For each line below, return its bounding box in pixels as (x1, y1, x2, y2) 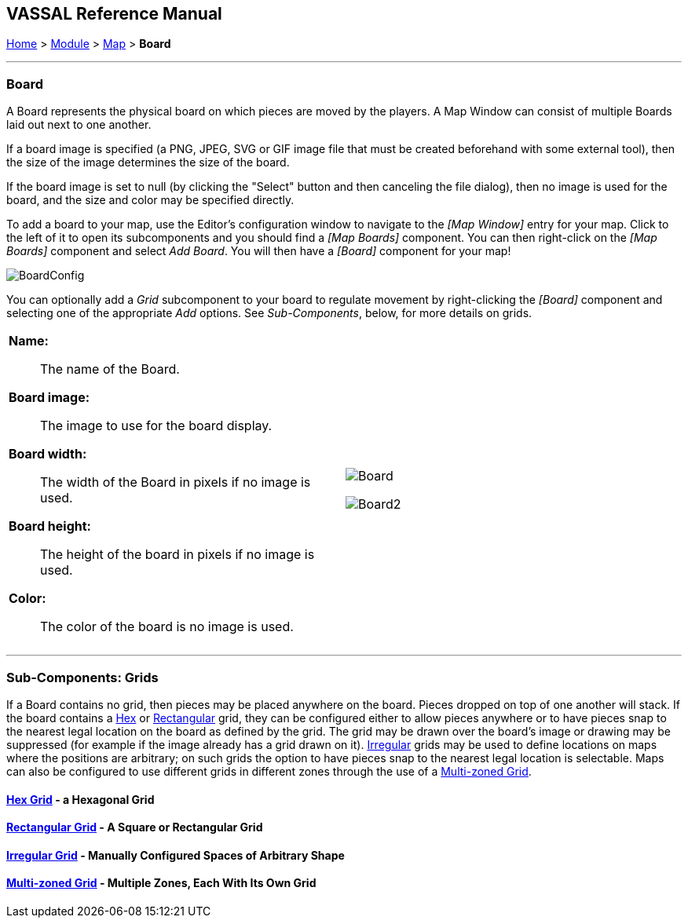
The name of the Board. (40, 361, 180, 378)
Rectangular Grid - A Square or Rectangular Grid (6, 820, 263, 835)
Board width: (9, 446, 87, 462)
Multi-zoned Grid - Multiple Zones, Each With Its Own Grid (6, 876, 317, 890)
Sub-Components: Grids (6, 669, 159, 685)
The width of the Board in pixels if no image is (40, 474, 311, 491)
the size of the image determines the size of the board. (6, 155, 290, 170)
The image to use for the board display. (40, 418, 273, 434)
